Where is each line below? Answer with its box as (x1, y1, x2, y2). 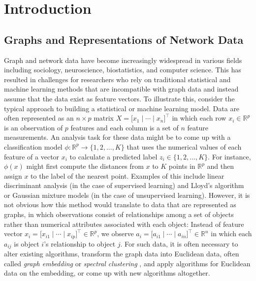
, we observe (97, 228, 134, 239)
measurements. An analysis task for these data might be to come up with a (4, 132, 231, 142)
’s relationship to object (44, 238, 116, 249)
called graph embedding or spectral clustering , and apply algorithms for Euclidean (4, 258, 251, 268)
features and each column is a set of (70, 122, 179, 132)
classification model (4, 141, 63, 152)
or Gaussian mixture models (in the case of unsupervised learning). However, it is (4, 189, 250, 200)
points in (168, 161, 195, 171)
